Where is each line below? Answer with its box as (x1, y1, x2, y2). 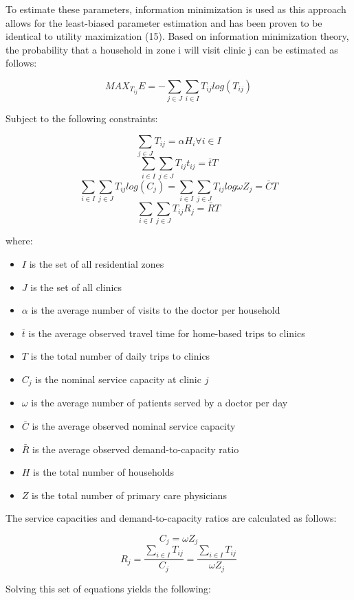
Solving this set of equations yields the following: (5, 581, 211, 595)
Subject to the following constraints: (5, 111, 158, 126)
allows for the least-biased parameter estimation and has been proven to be (5, 15, 322, 30)
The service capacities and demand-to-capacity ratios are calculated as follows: (5, 511, 337, 525)
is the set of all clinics (30, 279, 122, 294)
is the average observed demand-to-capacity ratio (32, 441, 239, 456)
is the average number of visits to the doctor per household (31, 303, 280, 317)
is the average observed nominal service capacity (32, 419, 236, 433)
